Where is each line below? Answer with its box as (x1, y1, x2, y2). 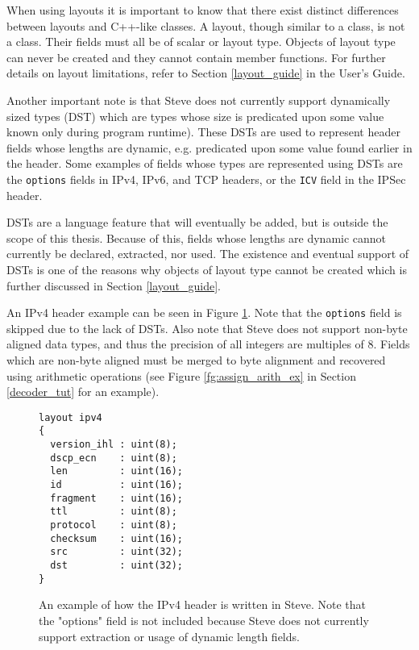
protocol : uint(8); (50, 519, 177, 531)
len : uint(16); (50, 465, 183, 477)
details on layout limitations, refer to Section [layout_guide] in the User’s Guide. (6, 65, 405, 81)
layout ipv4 (39, 411, 102, 423)
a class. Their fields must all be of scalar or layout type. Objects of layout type (6, 33, 396, 50)
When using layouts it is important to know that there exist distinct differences (6, 2, 399, 18)
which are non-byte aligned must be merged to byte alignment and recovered (6, 352, 386, 368)
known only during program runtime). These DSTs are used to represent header (6, 123, 400, 140)
